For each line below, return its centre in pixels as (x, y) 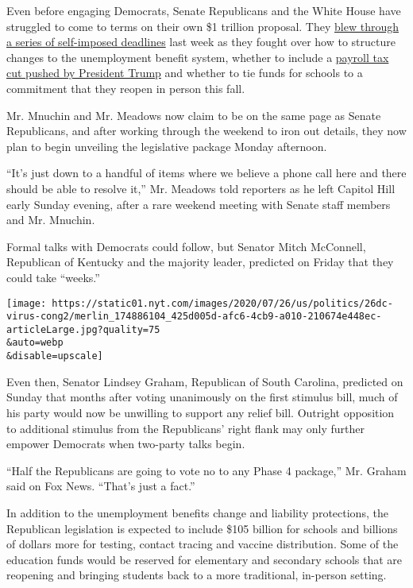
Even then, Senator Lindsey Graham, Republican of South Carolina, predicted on (205, 381)
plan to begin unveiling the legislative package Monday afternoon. (167, 146)
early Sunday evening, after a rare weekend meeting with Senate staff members (199, 204)
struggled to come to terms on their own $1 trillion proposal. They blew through (203, 26)
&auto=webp (35, 343)
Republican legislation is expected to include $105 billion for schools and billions (202, 528)
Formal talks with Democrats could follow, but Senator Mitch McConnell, (186, 246)
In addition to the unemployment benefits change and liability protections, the (197, 512)
